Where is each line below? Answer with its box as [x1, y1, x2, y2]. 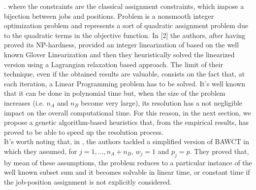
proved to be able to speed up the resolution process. [4, 126, 163, 137]
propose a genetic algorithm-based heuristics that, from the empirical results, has [4, 117, 249, 127]
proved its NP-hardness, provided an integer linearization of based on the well [4, 39, 239, 50]
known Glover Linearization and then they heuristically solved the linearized [4, 49, 235, 59]
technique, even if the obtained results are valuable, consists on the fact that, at [4, 69, 245, 79]
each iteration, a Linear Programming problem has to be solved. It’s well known [4, 78, 246, 88]
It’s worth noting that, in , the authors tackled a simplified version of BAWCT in [4, 136, 250, 147]
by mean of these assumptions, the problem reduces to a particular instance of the [4, 157, 252, 167]
